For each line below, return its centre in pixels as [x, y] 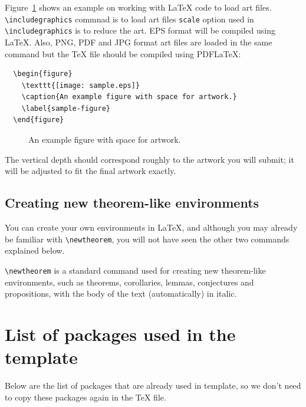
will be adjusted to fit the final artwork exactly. [91, 171]
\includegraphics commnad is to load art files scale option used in [129, 19]
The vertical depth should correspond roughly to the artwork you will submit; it [149, 159]
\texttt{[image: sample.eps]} [81, 85]
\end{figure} [39, 120]
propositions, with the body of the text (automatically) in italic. [121, 293]
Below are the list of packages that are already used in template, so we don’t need [153, 385]
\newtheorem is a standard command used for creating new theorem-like [135, 270]
